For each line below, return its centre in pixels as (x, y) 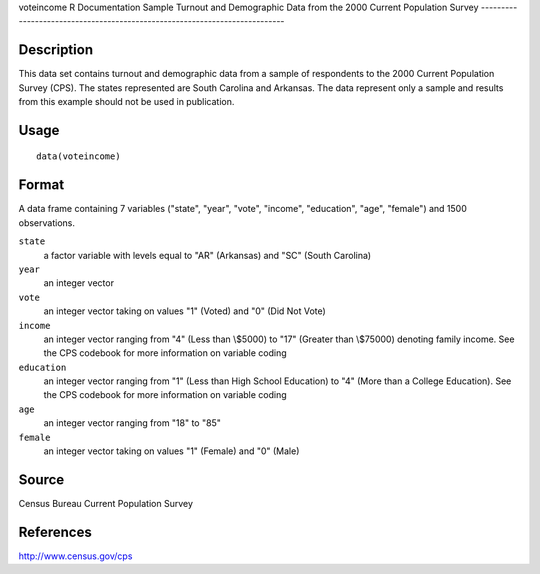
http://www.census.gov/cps (75, 556)
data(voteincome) (78, 156)
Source (41, 479)
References (55, 531)
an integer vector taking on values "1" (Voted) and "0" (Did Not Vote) (185, 311)
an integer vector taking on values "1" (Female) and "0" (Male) (171, 451)
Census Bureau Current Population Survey (106, 503)
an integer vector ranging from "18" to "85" (132, 423)
